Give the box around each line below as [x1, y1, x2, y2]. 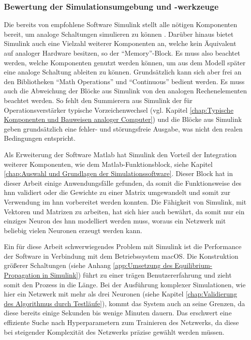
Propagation [4, 270, 40, 280]
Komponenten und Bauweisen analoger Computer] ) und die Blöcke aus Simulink [4, 114, 242, 124]
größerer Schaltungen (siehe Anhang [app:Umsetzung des [4, 260, 173, 270]
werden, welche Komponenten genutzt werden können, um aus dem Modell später [4, 57, 246, 67]
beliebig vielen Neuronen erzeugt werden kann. [4, 225, 142, 235]
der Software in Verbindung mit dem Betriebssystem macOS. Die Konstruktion [4, 251, 238, 261]
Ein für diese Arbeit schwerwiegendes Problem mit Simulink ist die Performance [4, 241, 242, 251]
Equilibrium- [175, 260, 212, 270]
